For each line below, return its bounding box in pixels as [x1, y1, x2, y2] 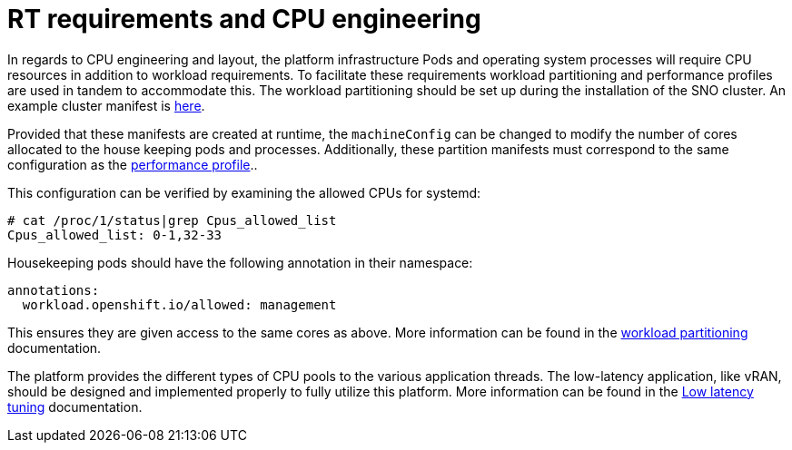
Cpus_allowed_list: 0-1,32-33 [7, 227, 223, 242]
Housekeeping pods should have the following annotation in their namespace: [7, 254, 473, 270]
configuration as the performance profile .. [7, 156, 258, 172]
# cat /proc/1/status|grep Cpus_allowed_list [7, 212, 337, 228]
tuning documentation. [7, 398, 143, 415]
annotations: [7, 282, 100, 298]
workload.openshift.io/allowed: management [22, 297, 337, 312]
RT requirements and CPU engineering [7, 4, 481, 34]
